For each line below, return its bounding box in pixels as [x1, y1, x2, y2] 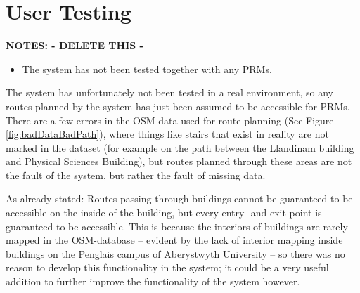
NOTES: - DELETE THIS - [6, 38, 143, 53]
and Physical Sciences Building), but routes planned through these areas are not [6, 154, 352, 169]
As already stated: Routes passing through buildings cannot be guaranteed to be [6, 191, 353, 206]
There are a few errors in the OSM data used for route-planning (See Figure [6, 112, 334, 127]
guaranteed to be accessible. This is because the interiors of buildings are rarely [6, 219, 348, 233]
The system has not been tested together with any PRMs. [22, 61, 272, 76]
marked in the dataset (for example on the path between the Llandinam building [6, 140, 354, 155]
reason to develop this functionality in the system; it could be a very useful [6, 260, 329, 275]
